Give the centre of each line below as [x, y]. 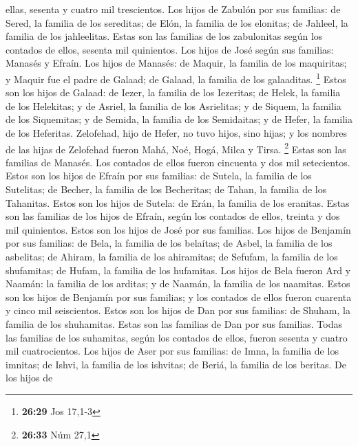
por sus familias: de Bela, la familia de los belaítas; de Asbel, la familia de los [169, 243]
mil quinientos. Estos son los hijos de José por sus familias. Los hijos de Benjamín [178, 229]
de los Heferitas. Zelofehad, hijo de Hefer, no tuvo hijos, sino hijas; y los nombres [177, 133]
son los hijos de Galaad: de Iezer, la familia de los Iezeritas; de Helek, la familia [173, 92]
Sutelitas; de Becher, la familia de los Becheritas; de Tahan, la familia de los [166, 189]
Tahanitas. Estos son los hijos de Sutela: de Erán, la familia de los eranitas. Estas [178, 202]
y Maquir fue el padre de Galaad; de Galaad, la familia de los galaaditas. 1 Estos [176, 78]
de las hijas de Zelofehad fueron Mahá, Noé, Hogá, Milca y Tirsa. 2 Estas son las [176, 148]
